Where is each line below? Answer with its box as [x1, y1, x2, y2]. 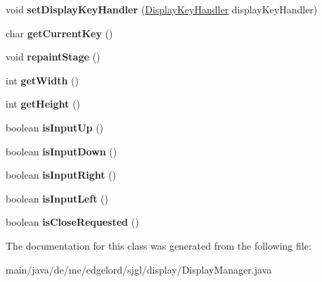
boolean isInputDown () [6, 143, 117, 158]
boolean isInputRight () [6, 167, 117, 182]
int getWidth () [6, 72, 79, 87]
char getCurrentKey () [6, 25, 113, 40]
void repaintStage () [6, 49, 101, 64]
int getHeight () [6, 96, 80, 111]
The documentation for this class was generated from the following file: [6, 238, 311, 252]
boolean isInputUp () [6, 120, 104, 134]
